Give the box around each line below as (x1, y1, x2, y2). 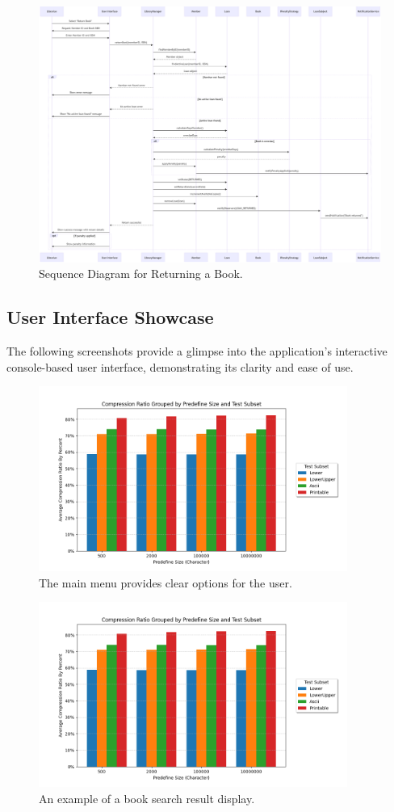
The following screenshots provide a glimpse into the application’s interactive (6, 343, 388, 360)
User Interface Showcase (6, 305, 214, 330)
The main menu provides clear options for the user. (39, 574, 292, 591)
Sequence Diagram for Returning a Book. (39, 265, 243, 282)
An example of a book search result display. (39, 790, 255, 807)
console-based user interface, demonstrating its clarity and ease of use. (6, 358, 354, 375)
